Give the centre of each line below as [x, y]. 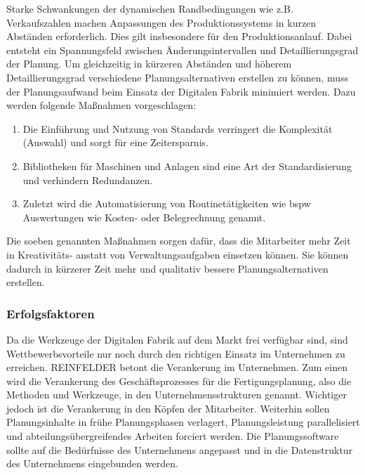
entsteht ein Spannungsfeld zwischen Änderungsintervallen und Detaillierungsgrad [182, 50]
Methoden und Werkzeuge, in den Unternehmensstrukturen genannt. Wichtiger [177, 395]
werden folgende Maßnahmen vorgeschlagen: [101, 105]
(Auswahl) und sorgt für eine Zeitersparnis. [115, 142]
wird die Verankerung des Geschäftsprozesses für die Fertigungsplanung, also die [179, 380]
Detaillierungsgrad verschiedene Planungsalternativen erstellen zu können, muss [178, 77]
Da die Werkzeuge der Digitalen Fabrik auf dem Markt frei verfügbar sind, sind [177, 339]
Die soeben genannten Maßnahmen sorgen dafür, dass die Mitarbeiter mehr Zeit [179, 241]
